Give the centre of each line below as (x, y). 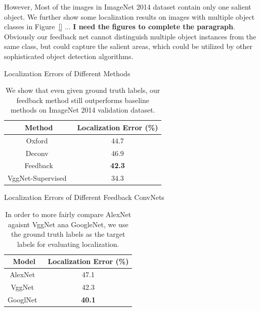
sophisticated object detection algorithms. (69, 56)
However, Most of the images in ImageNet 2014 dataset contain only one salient (128, 7)
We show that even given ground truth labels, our (83, 90)
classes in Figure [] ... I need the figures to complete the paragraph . (120, 27)
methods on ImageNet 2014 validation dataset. (83, 110)
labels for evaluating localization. (68, 244)
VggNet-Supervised (37, 178)
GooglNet (23, 299)
